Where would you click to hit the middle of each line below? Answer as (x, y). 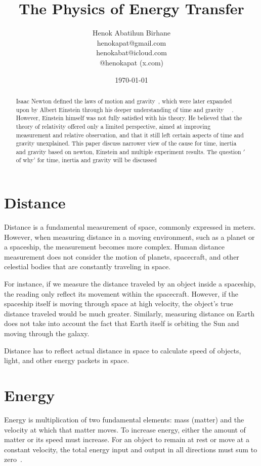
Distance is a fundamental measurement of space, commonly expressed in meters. (130, 227)
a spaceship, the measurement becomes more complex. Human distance (114, 247)
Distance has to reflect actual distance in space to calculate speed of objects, (123, 350)
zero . (13, 459)
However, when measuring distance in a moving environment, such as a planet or (129, 237)
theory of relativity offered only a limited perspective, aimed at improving (113, 126)
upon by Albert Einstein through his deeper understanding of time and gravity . (125, 109)
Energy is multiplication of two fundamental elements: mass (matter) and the (124, 419)
